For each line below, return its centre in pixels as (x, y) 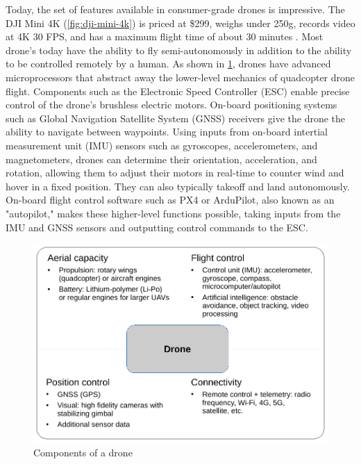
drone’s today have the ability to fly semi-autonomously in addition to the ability (179, 50)
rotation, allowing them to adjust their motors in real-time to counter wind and (175, 173)
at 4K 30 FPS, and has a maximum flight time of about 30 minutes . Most (165, 36)
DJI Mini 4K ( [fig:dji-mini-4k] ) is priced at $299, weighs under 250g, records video (180, 23)
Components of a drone (83, 452)
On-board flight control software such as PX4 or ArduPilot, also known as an (170, 200)
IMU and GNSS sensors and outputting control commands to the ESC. (157, 227)
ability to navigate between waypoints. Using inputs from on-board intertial (167, 132)
